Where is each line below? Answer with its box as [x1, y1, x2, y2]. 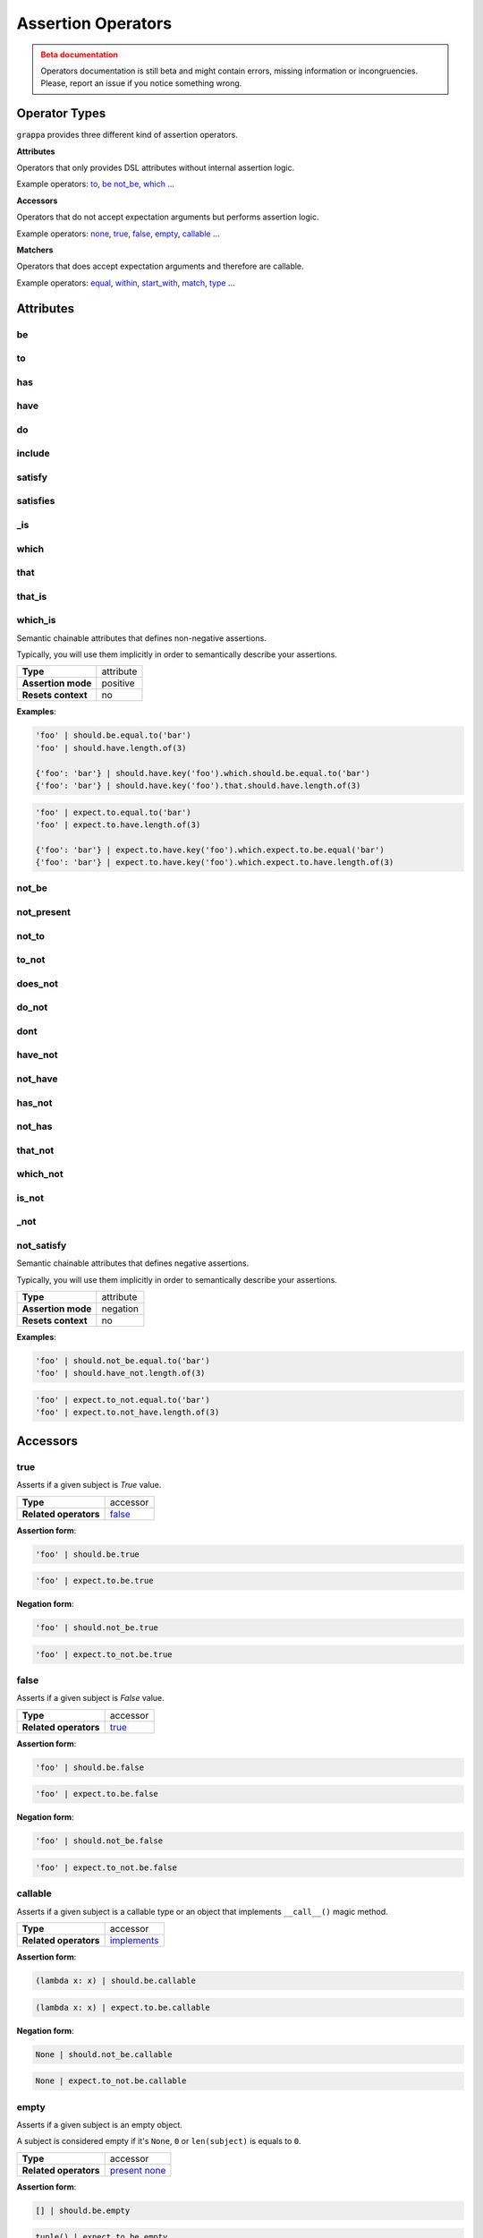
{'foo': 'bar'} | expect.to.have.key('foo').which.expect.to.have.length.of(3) [35, 858, 394, 867]
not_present [16, 906, 71, 918]
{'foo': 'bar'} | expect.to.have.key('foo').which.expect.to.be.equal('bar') [35, 844, 385, 855]
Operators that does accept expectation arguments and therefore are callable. [16, 261, 304, 272]
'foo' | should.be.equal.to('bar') [35, 730, 191, 740]
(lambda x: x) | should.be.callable [35, 1976, 197, 1986]
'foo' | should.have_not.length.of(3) [35, 1368, 206, 1379]
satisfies [16, 495, 55, 508]
